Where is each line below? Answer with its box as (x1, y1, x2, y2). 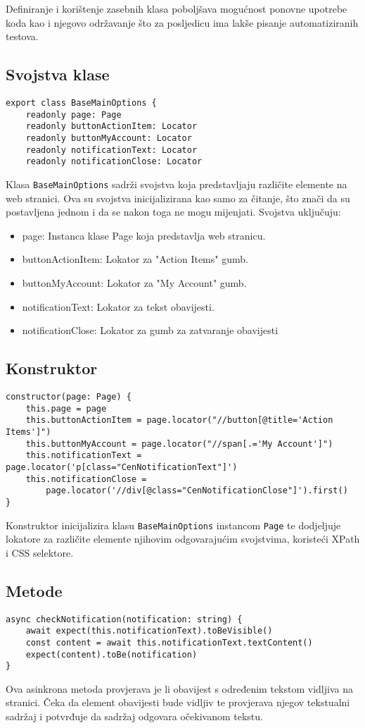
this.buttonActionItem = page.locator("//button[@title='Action (25, 415, 333, 426)
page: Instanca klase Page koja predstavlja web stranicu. (22, 228, 266, 242)
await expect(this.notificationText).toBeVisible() (25, 626, 273, 636)
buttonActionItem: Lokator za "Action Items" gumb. (22, 252, 248, 266)
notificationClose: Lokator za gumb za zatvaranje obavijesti (22, 323, 278, 338)
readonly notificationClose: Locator (25, 156, 203, 167)
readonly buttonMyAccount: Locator (25, 132, 192, 143)
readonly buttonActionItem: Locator (25, 121, 198, 132)
